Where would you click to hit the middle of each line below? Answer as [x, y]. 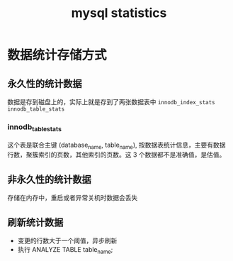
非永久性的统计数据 [49, 179]
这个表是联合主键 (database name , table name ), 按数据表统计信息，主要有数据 [116, 145]
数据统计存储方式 [57, 55]
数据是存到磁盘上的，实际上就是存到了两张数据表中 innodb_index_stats [111, 102]
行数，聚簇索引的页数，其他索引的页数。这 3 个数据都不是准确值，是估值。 [116, 155]
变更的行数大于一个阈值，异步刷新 [67, 240]
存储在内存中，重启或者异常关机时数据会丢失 [73, 198]
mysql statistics [119, 13]
